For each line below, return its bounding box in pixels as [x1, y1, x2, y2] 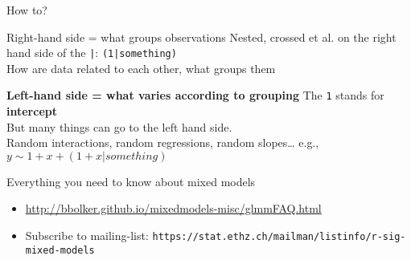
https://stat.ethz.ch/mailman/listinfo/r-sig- [152, 231, 406, 243]
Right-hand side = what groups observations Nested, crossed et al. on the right [6, 28, 397, 45]
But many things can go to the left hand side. [6, 118, 232, 135]
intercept [6, 103, 57, 120]
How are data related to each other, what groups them [6, 59, 276, 76]
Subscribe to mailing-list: [25, 227, 149, 244]
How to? [6, 2, 47, 18]
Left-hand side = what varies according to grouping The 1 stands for [6, 87, 384, 104]
